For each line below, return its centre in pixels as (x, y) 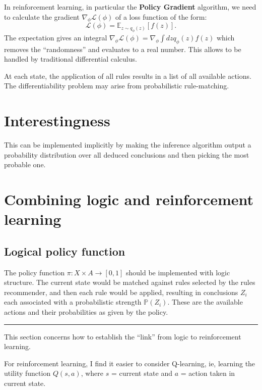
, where (92, 373)
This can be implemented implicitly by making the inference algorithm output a (128, 145)
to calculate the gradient (42, 16)
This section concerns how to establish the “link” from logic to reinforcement (123, 336)
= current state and (142, 373)
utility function (27, 373)
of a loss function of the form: (161, 16)
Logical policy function (65, 251)
